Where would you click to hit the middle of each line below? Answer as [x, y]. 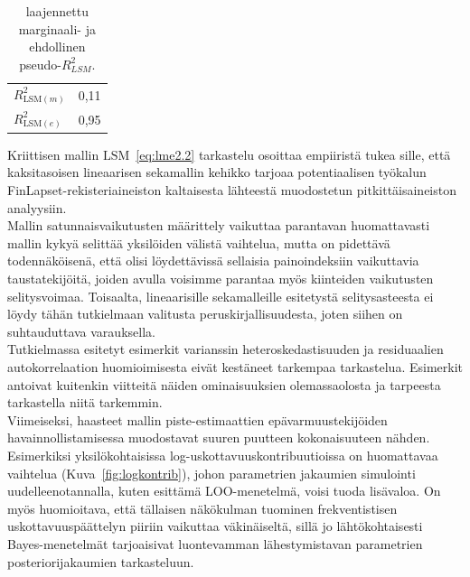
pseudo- [40, 64]
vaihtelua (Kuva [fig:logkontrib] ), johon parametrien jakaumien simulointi [211, 473]
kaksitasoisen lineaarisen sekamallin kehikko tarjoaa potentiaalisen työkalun [217, 172]
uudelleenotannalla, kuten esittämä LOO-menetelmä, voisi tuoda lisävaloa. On [224, 491]
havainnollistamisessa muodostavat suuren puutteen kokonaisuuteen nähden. [219, 437]
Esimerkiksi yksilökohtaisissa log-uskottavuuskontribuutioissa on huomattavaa [223, 455]
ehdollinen [57, 47]
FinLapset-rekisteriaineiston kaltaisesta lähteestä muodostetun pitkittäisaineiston [232, 190]
